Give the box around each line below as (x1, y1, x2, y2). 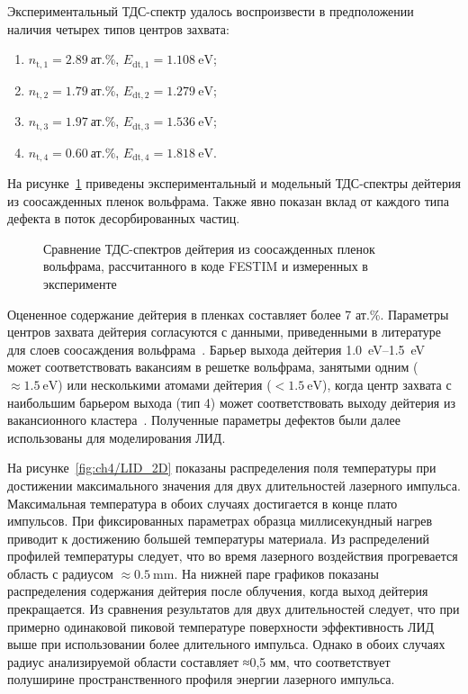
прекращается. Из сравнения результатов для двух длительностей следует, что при (7, 599, 460, 618)
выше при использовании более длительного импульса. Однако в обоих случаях (7, 635, 445, 653)
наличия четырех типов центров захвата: (7, 19, 229, 38)
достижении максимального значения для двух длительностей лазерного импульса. (7, 475, 461, 494)
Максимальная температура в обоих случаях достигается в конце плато (7, 493, 398, 512)
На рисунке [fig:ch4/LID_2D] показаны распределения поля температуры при (7, 458, 436, 477)
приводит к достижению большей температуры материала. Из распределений (7, 528, 430, 547)
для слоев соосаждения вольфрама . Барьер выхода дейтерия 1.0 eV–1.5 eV (7, 339, 426, 358)
